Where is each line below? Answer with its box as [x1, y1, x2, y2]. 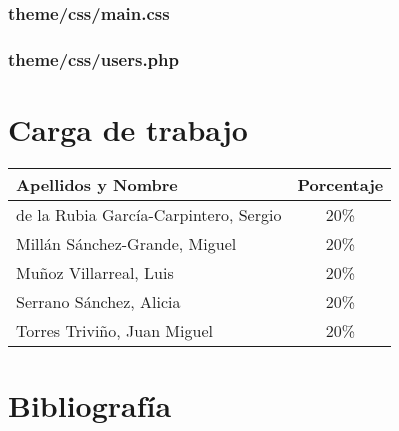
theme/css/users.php [8, 46, 179, 71]
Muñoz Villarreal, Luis [16, 260, 174, 284]
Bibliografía [8, 385, 172, 425]
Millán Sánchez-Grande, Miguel [16, 231, 237, 255]
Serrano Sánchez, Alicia [16, 289, 181, 313]
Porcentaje [297, 172, 384, 196]
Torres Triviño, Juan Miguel [16, 318, 213, 342]
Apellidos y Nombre [16, 172, 178, 196]
